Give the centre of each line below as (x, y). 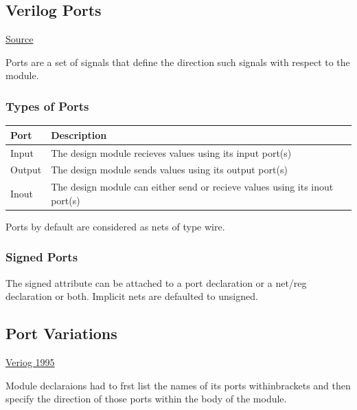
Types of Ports (47, 106)
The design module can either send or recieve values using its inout (192, 187)
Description (79, 134)
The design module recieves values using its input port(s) (171, 152)
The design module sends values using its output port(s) (169, 170)
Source (20, 39)
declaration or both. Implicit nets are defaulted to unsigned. (132, 296)
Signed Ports (42, 257)
